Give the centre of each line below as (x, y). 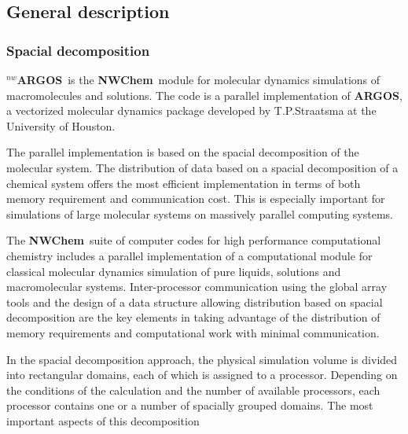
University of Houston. (61, 125)
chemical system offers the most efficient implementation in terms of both (184, 183)
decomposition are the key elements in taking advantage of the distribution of (193, 317)
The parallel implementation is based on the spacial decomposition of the (183, 152)
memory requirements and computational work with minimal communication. (193, 332)
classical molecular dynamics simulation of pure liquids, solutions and (174, 271)
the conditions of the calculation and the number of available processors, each (193, 390)
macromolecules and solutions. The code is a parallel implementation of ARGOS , (204, 95)
